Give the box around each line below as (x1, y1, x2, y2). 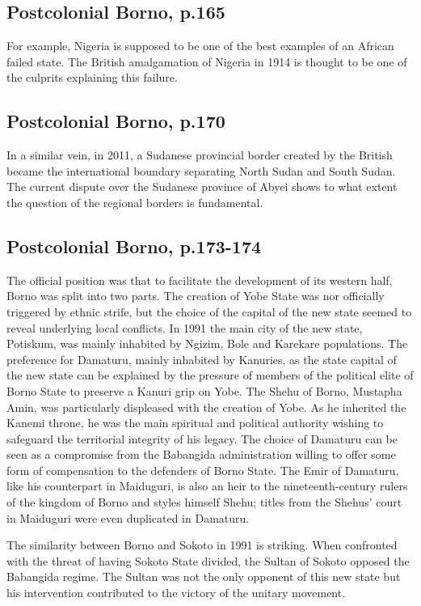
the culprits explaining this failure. (6, 69, 178, 86)
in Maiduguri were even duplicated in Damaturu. (6, 509, 250, 526)
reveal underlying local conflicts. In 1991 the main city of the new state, (6, 319, 363, 336)
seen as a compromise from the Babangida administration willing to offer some (6, 446, 396, 463)
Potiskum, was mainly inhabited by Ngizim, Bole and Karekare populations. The (6, 335, 408, 352)
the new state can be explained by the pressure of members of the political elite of (6, 367, 414, 384)
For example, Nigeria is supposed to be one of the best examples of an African (6, 37, 394, 54)
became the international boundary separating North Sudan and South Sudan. (6, 162, 396, 179)
